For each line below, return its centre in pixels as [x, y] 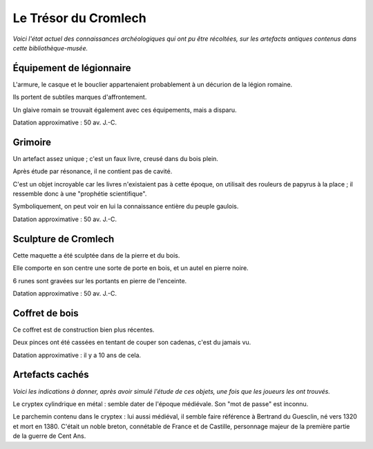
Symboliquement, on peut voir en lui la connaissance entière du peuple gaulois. [126, 207]
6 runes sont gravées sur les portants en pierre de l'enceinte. [100, 280]
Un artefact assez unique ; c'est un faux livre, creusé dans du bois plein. [116, 158]
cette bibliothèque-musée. [50, 48]
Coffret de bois [46, 313]
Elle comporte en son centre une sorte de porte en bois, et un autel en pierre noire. [131, 268]
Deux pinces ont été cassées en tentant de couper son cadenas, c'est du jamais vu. [132, 343]
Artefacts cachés [51, 375]
